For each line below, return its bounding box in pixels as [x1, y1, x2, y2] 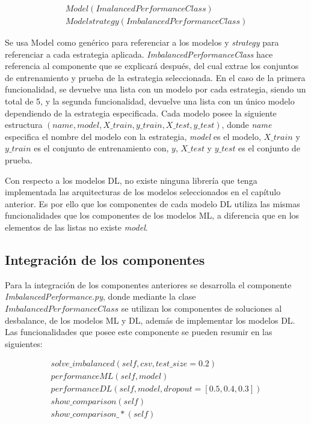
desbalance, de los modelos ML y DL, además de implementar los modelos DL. [5, 313, 295, 326]
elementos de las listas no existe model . [5, 220, 148, 233]
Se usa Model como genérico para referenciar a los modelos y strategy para [5, 36, 279, 49]
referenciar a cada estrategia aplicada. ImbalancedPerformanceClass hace [5, 47, 273, 60]
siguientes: [5, 337, 43, 350]
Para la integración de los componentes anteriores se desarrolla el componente [5, 278, 292, 291]
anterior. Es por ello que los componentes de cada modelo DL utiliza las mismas [5, 197, 300, 210]
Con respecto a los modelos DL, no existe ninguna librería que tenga [5, 174, 257, 186]
